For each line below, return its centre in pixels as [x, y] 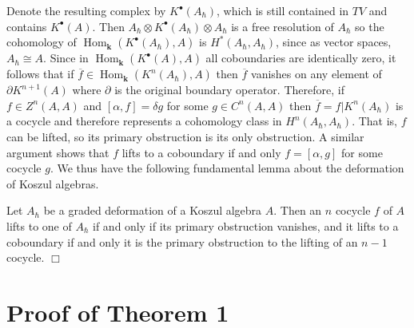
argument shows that [58, 152]
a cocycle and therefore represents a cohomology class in [144, 121]
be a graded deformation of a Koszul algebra [153, 210]
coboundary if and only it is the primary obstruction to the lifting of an [182, 241]
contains [27, 26]
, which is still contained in [283, 10]
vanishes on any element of [316, 74]
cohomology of [42, 42]
